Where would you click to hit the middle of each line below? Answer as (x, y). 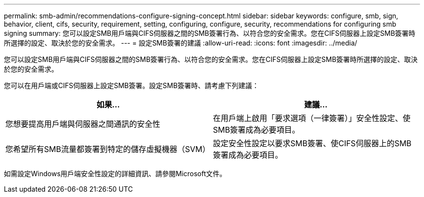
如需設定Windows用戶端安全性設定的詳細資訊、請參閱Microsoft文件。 (115, 174)
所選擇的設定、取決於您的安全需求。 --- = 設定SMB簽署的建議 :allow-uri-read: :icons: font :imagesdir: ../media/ (181, 43)
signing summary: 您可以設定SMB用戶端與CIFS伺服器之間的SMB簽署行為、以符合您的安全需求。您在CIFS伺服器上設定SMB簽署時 (210, 33)
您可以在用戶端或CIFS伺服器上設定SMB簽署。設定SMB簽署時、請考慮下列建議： (131, 85)
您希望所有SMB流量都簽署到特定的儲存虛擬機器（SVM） (108, 149)
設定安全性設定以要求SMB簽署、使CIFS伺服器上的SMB (312, 143)
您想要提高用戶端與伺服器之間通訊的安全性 (83, 124)
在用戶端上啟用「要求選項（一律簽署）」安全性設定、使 (312, 118)
